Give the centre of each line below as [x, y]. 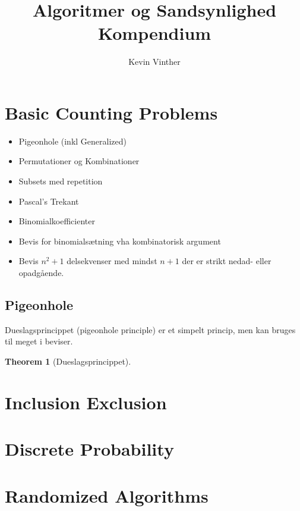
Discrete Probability [89, 449]
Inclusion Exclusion [86, 402]
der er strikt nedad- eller [227, 261]
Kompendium [154, 33]
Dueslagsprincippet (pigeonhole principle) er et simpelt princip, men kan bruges [150, 329]
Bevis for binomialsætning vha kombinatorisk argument [120, 241]
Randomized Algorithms [107, 495]
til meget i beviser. [39, 341]
